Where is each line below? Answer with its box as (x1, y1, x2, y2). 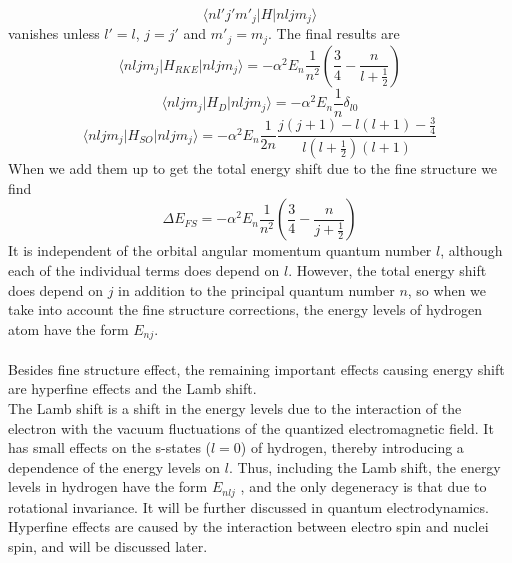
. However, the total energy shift (288, 259, 487, 280)
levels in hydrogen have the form (8, 476, 208, 497)
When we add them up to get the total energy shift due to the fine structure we (8, 158, 498, 179)
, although (440, 240, 503, 261)
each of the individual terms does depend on (8, 259, 280, 280)
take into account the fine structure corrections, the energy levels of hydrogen (8, 299, 483, 320)
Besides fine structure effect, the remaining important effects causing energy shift (8, 358, 505, 379)
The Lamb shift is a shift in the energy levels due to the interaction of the (8, 397, 462, 418)
